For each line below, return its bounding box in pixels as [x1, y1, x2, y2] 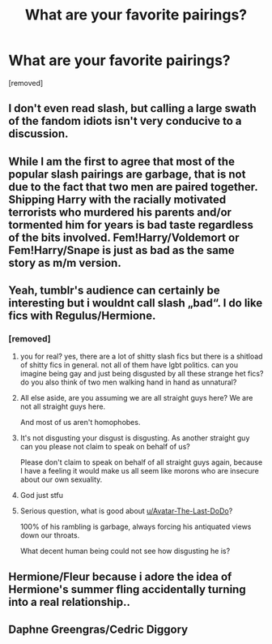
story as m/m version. [8, 255, 121, 269]
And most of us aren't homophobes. [19, 418, 141, 427]
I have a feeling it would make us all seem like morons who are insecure [19, 466, 259, 476]
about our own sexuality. [19, 474, 103, 484]
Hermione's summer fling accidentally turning [8, 582, 246, 596]
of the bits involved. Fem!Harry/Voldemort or [8, 230, 240, 244]
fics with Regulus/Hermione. [8, 309, 156, 323]
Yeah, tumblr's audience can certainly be [8, 284, 220, 298]
